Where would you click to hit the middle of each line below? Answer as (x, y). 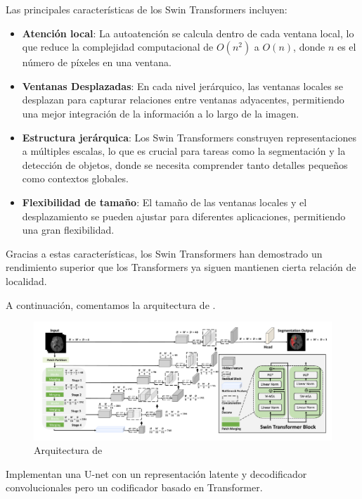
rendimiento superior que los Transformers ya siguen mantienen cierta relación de (181, 267)
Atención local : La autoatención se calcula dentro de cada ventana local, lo (188, 33)
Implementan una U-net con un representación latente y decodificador (156, 473)
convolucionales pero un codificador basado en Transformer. (134, 487)
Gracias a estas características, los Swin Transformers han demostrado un (164, 253)
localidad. (26, 280)
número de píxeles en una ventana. (97, 62)
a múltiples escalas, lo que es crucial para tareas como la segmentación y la (184, 151)
